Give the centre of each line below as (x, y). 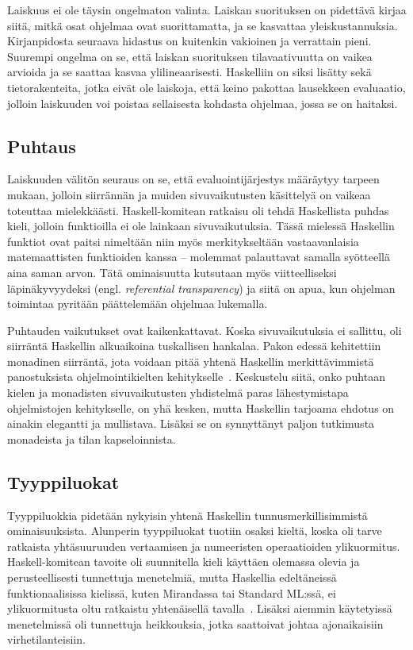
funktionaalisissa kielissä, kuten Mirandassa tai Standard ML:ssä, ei (172, 592)
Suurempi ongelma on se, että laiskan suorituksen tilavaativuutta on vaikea (190, 56)
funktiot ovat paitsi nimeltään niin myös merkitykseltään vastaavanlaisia (183, 241)
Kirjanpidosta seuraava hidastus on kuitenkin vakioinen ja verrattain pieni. (189, 41)
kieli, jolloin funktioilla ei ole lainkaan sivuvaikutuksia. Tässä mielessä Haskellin (201, 226)
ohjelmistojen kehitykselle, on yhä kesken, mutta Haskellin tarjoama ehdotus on (201, 408)
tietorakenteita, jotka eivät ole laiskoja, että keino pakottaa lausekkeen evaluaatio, (206, 87)
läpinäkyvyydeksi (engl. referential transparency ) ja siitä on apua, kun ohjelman (201, 288)
